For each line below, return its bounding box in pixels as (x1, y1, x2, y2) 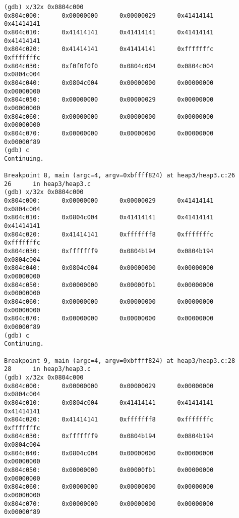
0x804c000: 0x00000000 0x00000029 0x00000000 (4, 382, 214, 390)
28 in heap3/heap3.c (4, 365, 91, 373)
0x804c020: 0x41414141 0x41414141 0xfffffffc (4, 45, 214, 53)
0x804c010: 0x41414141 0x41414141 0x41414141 (4, 28, 214, 36)
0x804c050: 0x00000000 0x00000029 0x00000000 (4, 96, 214, 104)
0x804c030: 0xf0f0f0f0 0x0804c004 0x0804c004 (4, 62, 214, 70)
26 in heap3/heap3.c (4, 180, 91, 187)
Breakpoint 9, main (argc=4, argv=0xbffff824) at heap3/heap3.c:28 (4, 357, 235, 364)
